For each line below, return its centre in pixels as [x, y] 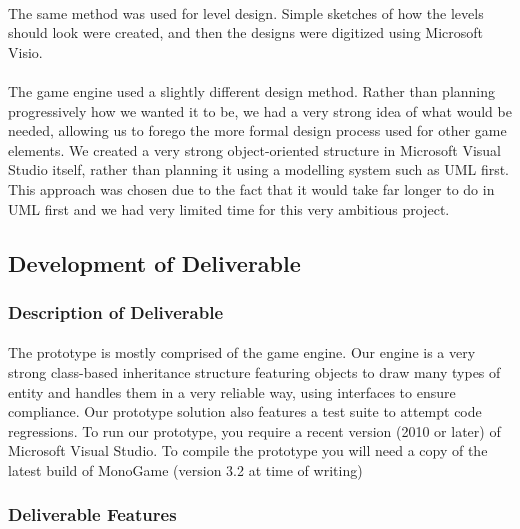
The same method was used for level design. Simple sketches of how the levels [246, 12]
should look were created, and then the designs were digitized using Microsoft [245, 32]
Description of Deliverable [116, 311]
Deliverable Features [92, 514]
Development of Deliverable [154, 262]
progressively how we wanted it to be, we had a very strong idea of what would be [260, 110]
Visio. [25, 51]
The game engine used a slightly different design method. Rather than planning [252, 90]
